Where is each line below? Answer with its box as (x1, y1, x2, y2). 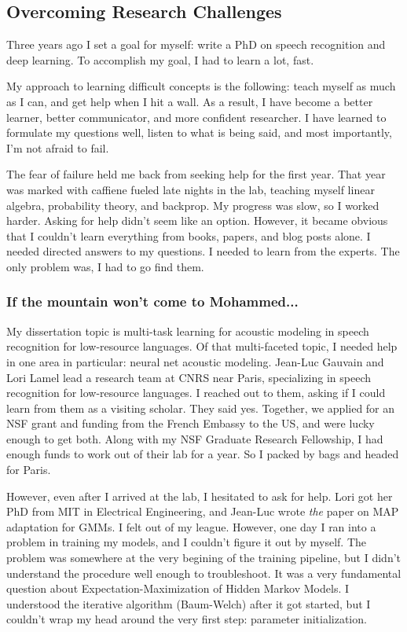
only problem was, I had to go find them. (6, 258, 204, 274)
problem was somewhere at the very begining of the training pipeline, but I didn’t (6, 549, 401, 566)
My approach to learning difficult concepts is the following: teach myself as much (6, 78, 396, 94)
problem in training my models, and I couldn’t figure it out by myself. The (6, 534, 367, 550)
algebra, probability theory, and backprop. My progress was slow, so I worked (6, 197, 379, 213)
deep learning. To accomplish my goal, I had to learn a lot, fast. (6, 51, 314, 68)
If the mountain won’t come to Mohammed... (6, 292, 299, 311)
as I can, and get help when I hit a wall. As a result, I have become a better (6, 93, 373, 109)
